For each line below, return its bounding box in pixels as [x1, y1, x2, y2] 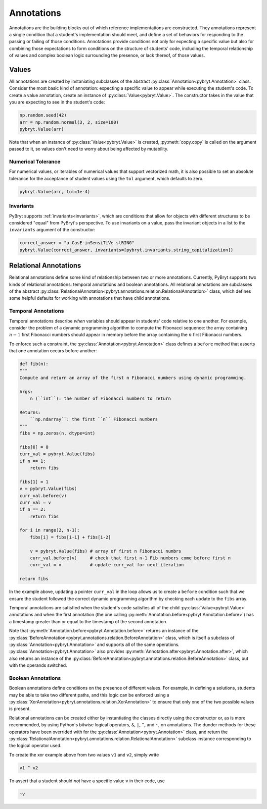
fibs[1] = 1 [19, 479, 49, 485]
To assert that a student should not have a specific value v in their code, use [9, 778, 165, 784]
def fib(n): [19, 361, 49, 367]
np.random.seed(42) [19, 112, 67, 118]
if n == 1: [19, 458, 46, 464]
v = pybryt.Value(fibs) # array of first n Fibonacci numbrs [30, 548, 181, 554]
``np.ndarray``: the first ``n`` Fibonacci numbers [30, 417, 158, 422]
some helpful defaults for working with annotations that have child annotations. [9, 295, 171, 301]
